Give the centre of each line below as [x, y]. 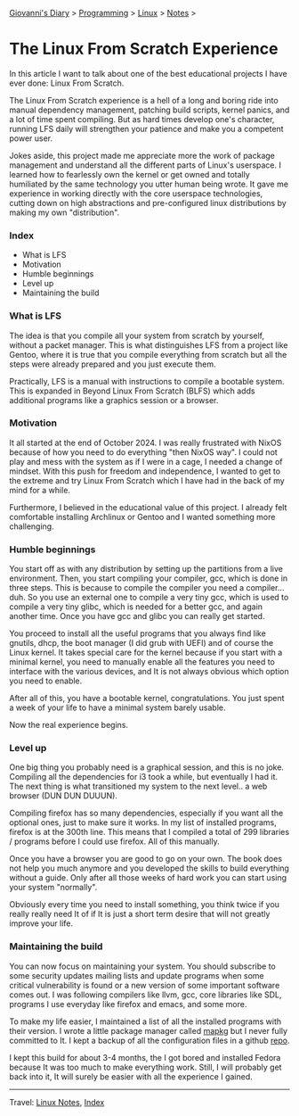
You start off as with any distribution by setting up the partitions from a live [146, 569]
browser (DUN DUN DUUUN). [64, 796]
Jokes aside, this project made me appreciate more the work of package [142, 155]
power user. [31, 138]
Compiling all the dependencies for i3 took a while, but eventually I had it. [144, 777]
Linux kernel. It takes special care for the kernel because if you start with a [146, 653]
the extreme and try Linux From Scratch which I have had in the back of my [147, 480]
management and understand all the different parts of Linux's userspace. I [145, 165]
